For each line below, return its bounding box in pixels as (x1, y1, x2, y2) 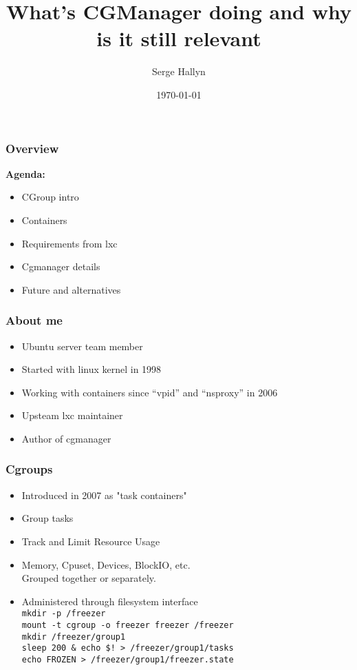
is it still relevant (96, 24, 261, 52)
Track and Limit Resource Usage (21, 534, 160, 548)
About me (6, 312, 63, 329)
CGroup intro (21, 190, 79, 204)
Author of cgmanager (21, 431, 111, 445)
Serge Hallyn (152, 64, 206, 79)
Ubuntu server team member (21, 338, 143, 353)
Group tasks (21, 511, 74, 525)
